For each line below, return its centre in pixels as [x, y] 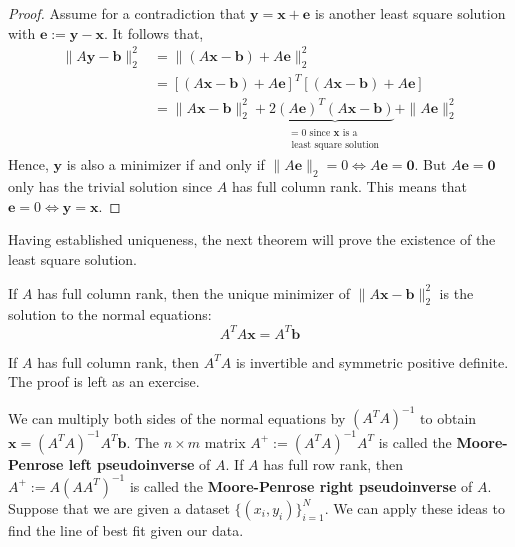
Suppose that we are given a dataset [119, 507]
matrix [225, 441]
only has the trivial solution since [110, 186]
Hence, [28, 164]
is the [456, 292]
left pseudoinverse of [139, 463]
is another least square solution [410, 13]
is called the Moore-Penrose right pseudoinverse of [301, 485]
